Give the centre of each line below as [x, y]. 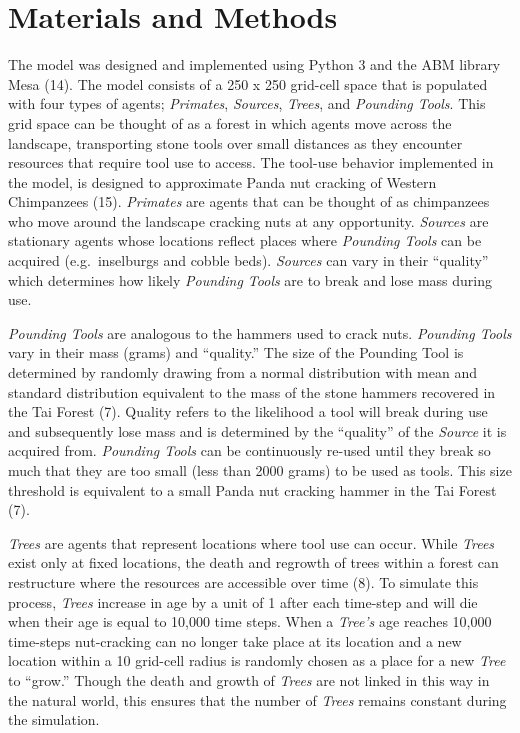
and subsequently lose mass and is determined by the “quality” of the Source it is [257, 430]
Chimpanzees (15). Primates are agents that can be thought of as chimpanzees [249, 201]
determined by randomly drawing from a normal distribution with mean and [242, 372]
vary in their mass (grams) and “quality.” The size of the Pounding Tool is [236, 352]
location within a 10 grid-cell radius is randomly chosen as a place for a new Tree [257, 660]
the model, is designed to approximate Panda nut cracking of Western [222, 181]
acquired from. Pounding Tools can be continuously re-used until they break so [249, 450]
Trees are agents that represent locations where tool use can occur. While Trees [251, 542]
